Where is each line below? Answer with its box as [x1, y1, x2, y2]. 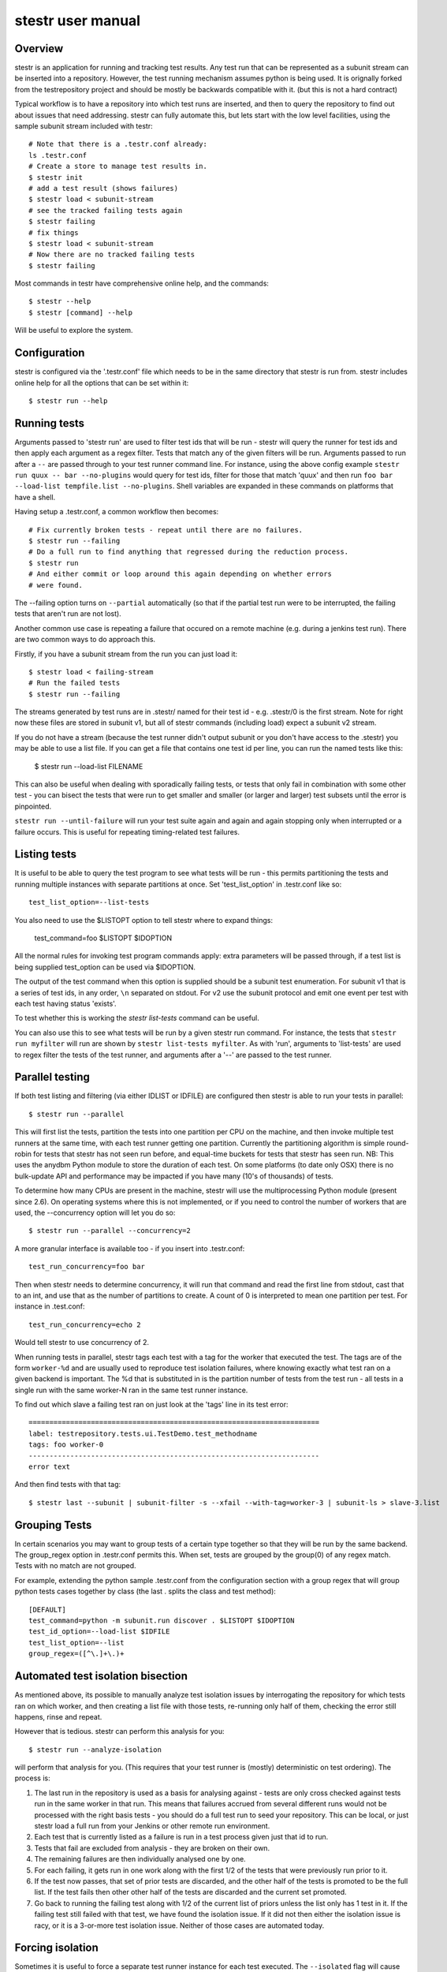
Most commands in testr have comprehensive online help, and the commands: [14, 278, 270, 288]
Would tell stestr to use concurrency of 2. [14, 1338, 150, 1347]
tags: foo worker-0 [28, 1440, 104, 1449]
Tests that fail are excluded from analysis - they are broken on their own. [34, 1843, 270, 1853]
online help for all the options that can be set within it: [14, 378, 189, 387]
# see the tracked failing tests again [28, 206, 183, 215]
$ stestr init [28, 173, 83, 181]
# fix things [28, 228, 79, 237]
